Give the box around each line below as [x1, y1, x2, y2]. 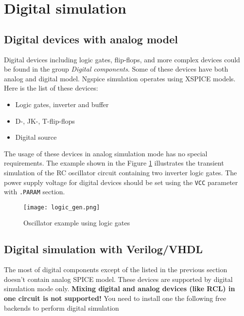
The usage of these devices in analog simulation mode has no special [4, 148, 208, 158]
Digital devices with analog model [4, 31, 178, 46]
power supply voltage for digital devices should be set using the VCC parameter [4, 177, 238, 187]
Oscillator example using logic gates [23, 218, 130, 228]
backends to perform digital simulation [4, 302, 119, 313]
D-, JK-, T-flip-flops [15, 115, 75, 126]
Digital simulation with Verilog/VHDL [4, 242, 203, 257]
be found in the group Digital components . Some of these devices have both [4, 64, 228, 74]
